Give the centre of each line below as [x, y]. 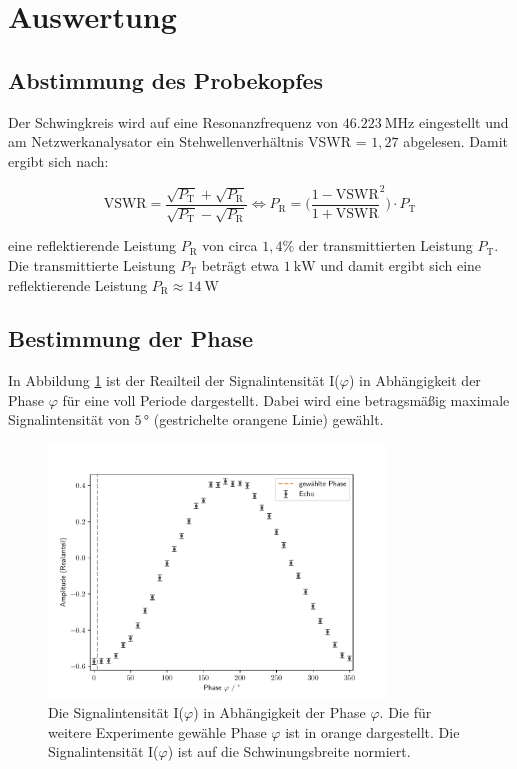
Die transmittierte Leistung [92, 264]
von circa [230, 245]
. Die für [405, 712]
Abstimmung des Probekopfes [166, 79]
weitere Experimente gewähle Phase [157, 731]
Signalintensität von [69, 419]
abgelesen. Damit [456, 141]
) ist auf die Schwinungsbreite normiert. [289, 751]
